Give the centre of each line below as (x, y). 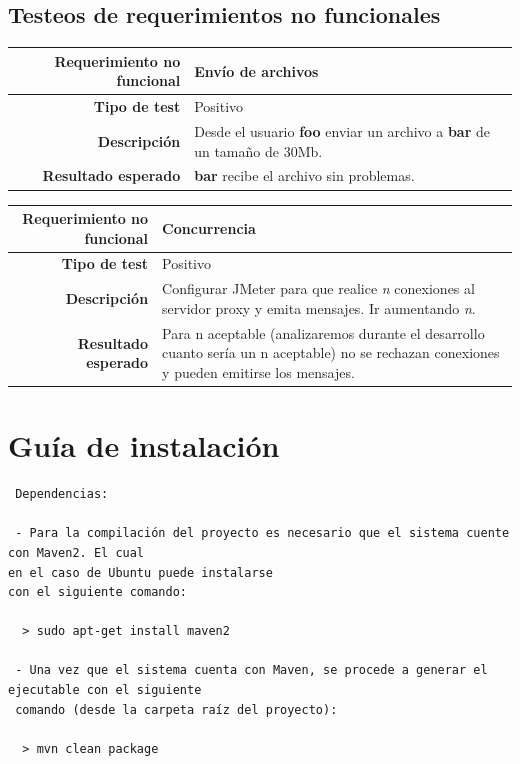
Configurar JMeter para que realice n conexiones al (318, 288)
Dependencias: (62, 494)
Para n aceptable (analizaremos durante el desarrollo (323, 332)
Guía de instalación (144, 445)
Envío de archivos (256, 70)
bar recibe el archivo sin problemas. (304, 175)
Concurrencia (209, 227)
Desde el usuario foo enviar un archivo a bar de (342, 130)
